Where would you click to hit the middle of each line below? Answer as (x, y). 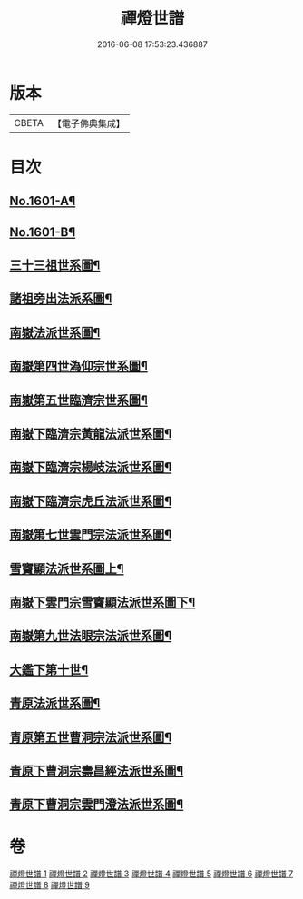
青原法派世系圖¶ (55, 703)
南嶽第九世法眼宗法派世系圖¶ (91, 636)
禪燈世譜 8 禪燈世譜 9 (50, 885)
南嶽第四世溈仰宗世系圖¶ (78, 366)
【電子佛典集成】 (88, 123)
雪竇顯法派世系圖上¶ (67, 568)
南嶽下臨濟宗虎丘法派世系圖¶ (91, 501)
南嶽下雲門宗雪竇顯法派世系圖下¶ (103, 602)
